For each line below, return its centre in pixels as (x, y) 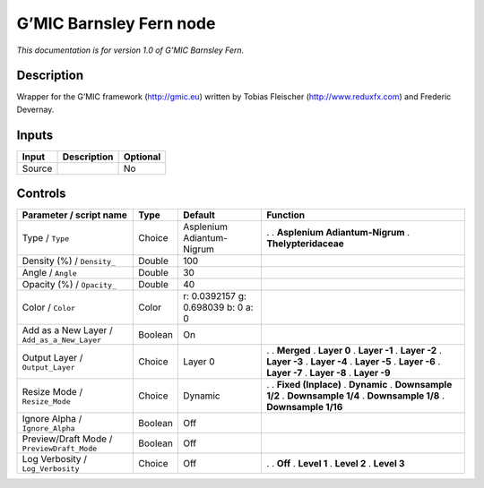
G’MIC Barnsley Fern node (116, 23)
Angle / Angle (50, 273)
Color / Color (49, 307)
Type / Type (46, 238)
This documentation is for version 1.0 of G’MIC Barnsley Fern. (130, 50)
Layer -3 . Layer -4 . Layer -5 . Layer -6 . (353, 362)
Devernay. (35, 109)
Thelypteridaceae (305, 244)
